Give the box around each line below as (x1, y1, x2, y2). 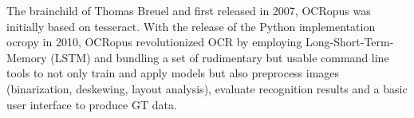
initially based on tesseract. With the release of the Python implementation (6, 18, 376, 34)
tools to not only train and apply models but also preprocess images (6, 65, 340, 81)
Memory (6, 49, 47, 65)
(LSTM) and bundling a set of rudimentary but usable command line (50, 49, 389, 65)
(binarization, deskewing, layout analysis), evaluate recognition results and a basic (6, 80, 408, 96)
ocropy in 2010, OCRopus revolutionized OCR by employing (6, 33, 302, 50)
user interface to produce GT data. (6, 96, 177, 112)
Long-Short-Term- (306, 33, 394, 50)
